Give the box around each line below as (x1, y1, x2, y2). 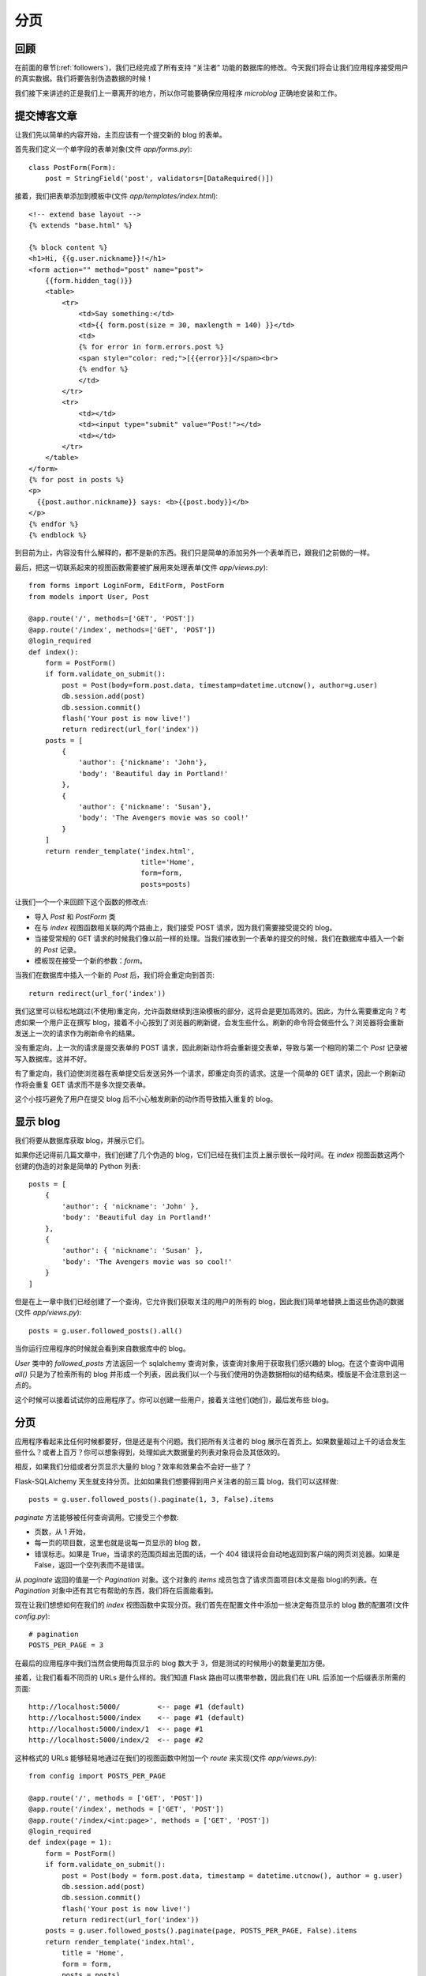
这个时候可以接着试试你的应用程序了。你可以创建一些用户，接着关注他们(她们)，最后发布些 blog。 (14, 1395, 334, 1405)
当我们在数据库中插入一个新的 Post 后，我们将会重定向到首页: (14, 971, 215, 980)
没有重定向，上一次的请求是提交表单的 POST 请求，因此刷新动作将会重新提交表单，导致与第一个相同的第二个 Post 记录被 (14, 1043, 408, 1053)
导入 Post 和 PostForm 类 (34, 911, 116, 921)
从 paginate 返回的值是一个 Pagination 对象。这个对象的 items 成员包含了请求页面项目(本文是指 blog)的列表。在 (14, 1574, 378, 1584)
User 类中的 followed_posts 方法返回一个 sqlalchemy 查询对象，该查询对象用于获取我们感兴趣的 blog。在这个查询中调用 (14, 1358, 405, 1367)
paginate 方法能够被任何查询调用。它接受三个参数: (14, 1512, 179, 1522)
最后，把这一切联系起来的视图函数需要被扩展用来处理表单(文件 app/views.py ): (14, 562, 268, 572)
